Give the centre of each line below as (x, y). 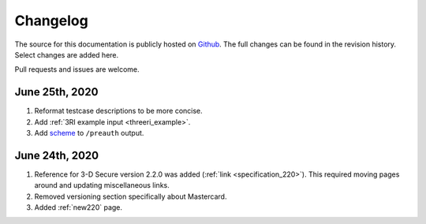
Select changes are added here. (67, 54)
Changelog (51, 21)
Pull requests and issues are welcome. (77, 69)
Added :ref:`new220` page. (78, 207)
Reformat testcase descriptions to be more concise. (118, 111)
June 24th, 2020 (56, 155)
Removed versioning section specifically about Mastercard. (131, 196)
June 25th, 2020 (56, 92)
